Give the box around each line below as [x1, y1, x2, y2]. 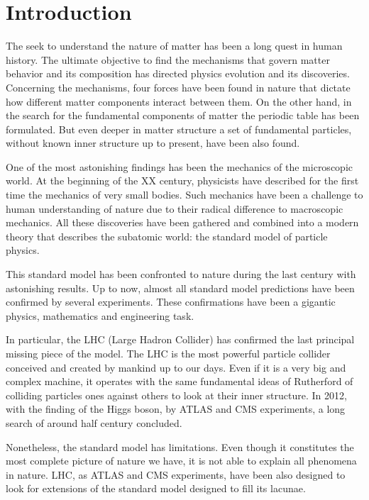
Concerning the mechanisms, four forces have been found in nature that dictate [6, 79, 351, 94]
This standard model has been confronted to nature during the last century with [6, 267, 356, 282]
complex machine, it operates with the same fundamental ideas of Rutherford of [6, 374, 353, 389]
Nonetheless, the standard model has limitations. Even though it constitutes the [6, 439, 354, 454]
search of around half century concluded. [6, 415, 182, 430]
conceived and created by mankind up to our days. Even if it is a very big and [6, 360, 346, 374]
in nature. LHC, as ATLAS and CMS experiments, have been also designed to [6, 467, 346, 482]
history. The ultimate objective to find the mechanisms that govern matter [6, 52, 330, 67]
